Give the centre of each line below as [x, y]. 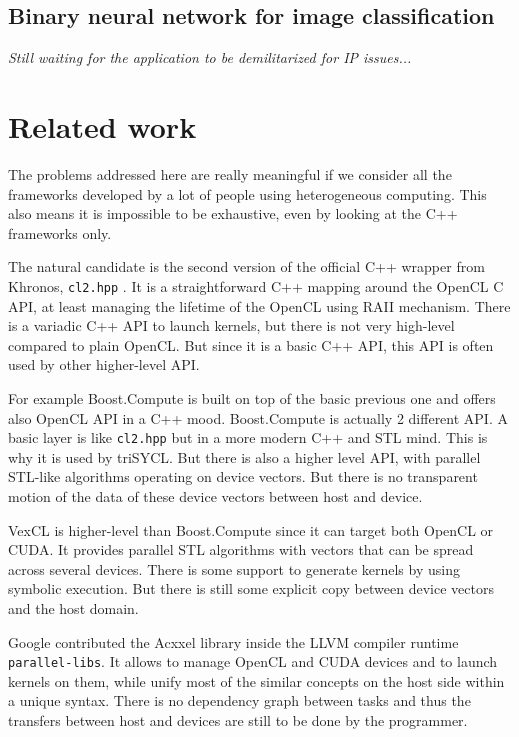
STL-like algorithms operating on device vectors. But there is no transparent [243, 476]
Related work [102, 125]
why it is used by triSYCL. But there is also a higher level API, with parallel [244, 456]
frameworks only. [60, 232]
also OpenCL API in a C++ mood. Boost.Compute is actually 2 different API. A [258, 417]
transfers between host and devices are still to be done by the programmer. [238, 719]
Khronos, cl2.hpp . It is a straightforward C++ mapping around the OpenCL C [256, 285]
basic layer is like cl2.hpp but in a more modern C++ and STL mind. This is [248, 437]
